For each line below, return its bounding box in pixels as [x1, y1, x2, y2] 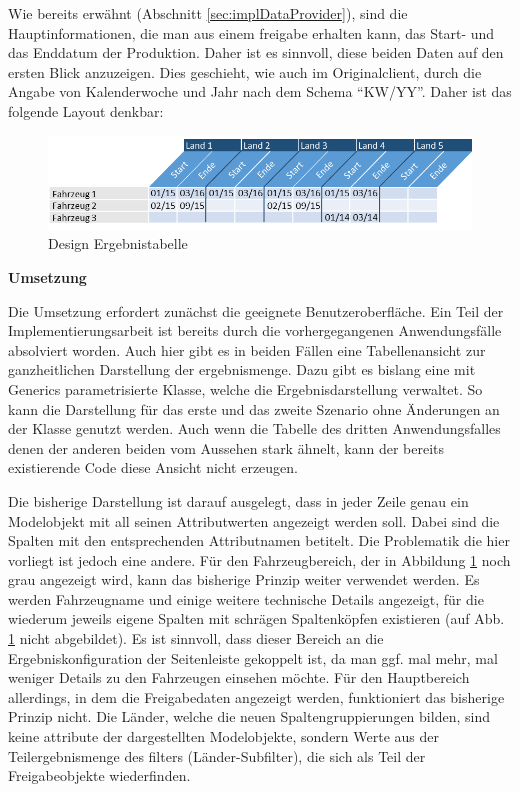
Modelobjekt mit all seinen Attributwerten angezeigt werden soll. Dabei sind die [8, 510, 500, 531]
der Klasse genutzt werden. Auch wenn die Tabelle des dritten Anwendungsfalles [8, 418, 501, 439]
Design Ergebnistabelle [48, 233, 188, 254]
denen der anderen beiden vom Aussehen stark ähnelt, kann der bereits [8, 437, 445, 458]
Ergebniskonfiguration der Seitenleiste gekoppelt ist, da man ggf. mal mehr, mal [8, 647, 498, 668]
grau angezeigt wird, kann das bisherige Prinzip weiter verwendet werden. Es [8, 569, 480, 590]
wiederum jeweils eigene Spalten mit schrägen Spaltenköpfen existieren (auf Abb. [8, 608, 505, 629]
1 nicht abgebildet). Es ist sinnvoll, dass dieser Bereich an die [8, 628, 384, 649]
